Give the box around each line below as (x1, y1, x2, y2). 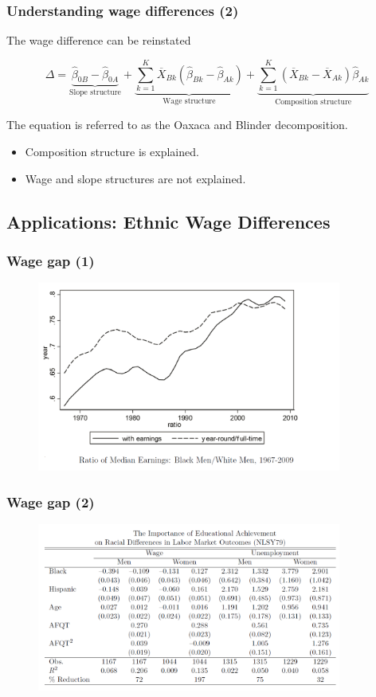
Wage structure (163, 96, 216, 105)
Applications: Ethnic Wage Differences (6, 209, 331, 233)
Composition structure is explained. (25, 143, 199, 159)
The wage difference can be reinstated (6, 32, 191, 49)
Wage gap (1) (6, 250, 95, 270)
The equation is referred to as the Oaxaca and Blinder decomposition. (6, 116, 348, 133)
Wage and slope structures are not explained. (25, 170, 246, 186)
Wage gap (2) (6, 491, 95, 511)
